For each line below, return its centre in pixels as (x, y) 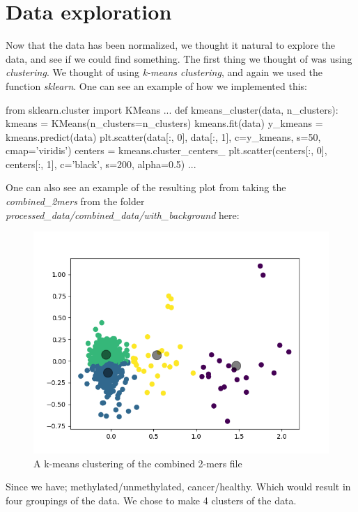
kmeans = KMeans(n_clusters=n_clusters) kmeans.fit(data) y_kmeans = (164, 123)
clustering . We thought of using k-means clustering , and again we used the (164, 72)
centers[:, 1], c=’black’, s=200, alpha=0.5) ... (101, 164)
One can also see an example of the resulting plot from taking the (146, 187)
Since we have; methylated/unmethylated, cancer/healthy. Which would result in (178, 487)
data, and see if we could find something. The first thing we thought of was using (179, 58)
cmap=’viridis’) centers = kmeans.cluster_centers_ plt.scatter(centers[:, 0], (166, 150)
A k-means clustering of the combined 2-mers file (138, 463)
